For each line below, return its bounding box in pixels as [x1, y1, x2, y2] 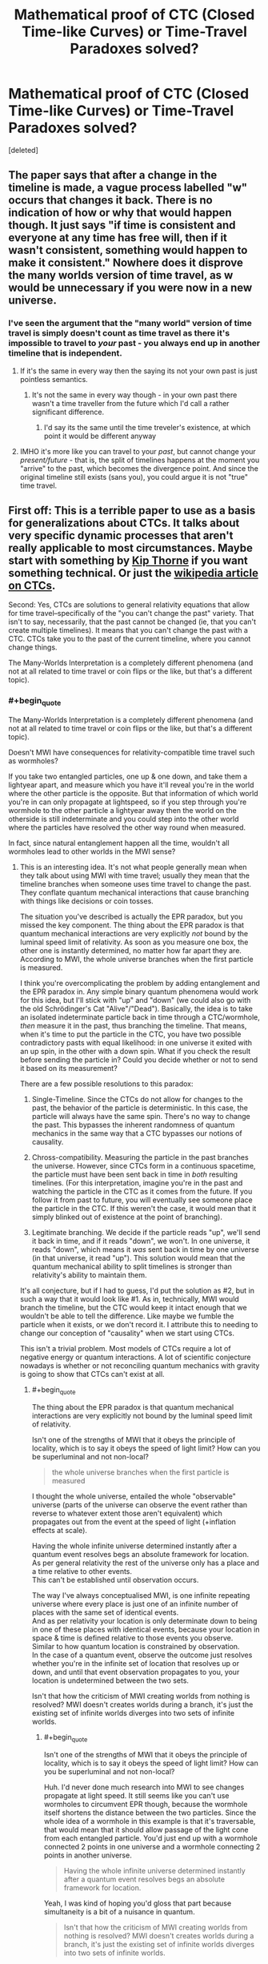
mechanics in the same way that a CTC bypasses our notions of [31, 1129, 242, 1138]
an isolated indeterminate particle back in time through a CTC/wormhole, [19, 1012, 260, 1022]
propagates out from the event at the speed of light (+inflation [31, 1516, 236, 1527]
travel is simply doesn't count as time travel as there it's [8, 328, 230, 339]
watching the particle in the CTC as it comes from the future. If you [31, 1187, 253, 1196]
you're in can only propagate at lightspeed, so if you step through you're [8, 797, 247, 807]
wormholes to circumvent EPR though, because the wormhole [43, 1799, 248, 1809]
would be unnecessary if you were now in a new [8, 281, 253, 295]
